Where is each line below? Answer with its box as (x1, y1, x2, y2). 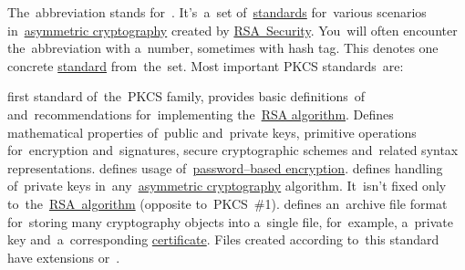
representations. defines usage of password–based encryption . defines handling (7, 158, 443, 177)
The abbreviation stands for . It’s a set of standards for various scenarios (7, 3, 427, 21)
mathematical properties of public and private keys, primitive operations (7, 122, 417, 141)
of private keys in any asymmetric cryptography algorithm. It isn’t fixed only (7, 176, 447, 195)
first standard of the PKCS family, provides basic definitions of (7, 87, 365, 106)
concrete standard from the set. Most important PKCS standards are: (7, 56, 404, 75)
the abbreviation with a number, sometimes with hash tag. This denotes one (7, 38, 439, 57)
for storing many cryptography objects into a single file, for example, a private (7, 212, 453, 231)
